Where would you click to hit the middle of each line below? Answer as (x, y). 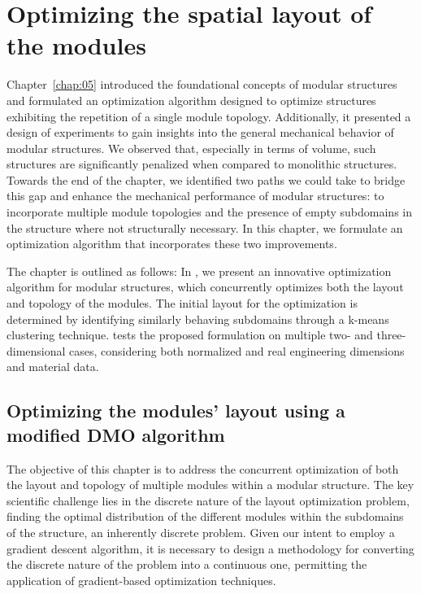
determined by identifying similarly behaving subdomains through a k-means (198, 319)
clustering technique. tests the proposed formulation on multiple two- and (190, 335)
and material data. (53, 367)
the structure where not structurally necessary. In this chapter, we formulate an (205, 227)
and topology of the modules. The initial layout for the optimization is (182, 303)
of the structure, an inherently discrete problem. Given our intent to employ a (201, 532)
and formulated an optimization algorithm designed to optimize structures (191, 100)
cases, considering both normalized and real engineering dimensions (237, 350)
